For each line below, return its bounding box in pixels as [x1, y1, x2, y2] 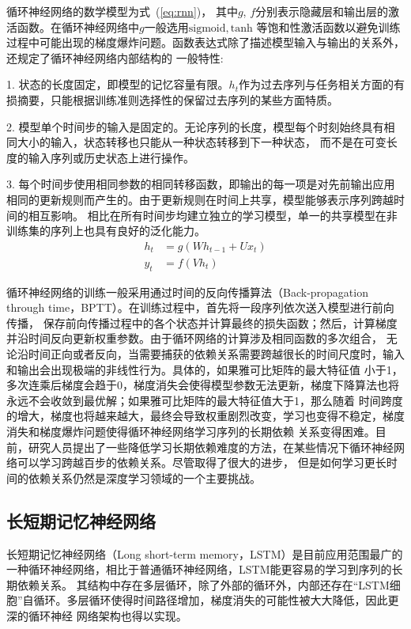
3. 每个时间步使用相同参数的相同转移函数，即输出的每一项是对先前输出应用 [6, 176, 395, 192]
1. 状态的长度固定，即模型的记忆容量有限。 [6, 76, 229, 93]
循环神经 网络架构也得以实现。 [28, 607, 187, 623]
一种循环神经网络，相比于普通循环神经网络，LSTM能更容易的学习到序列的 [6, 561, 392, 578]
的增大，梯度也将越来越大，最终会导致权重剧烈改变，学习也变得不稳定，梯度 [6, 407, 405, 424]
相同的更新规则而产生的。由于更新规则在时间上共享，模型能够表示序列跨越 [6, 191, 394, 207]
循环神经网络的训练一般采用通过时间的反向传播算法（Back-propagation [6, 283, 368, 300]
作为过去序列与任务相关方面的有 [238, 76, 405, 93]
